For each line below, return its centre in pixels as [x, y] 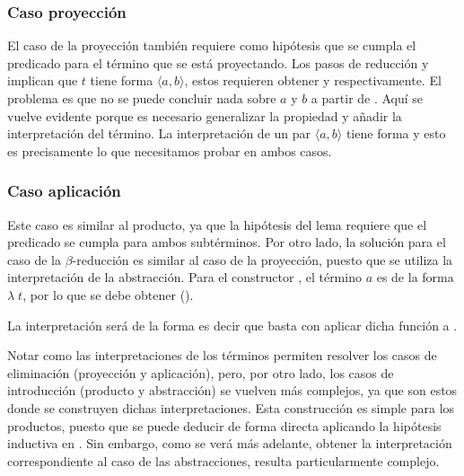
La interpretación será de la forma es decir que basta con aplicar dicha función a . [232, 325]
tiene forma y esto [396, 133]
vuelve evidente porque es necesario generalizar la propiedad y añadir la [205, 115]
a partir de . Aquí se [367, 98]
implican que [43, 80]
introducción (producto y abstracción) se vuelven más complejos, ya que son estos [232, 390]
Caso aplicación [64, 191]
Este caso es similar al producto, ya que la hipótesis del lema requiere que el [217, 224]
